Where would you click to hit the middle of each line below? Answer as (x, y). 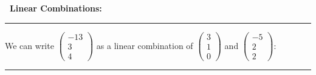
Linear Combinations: (56, 8)
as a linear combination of (145, 45)
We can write (29, 45)
